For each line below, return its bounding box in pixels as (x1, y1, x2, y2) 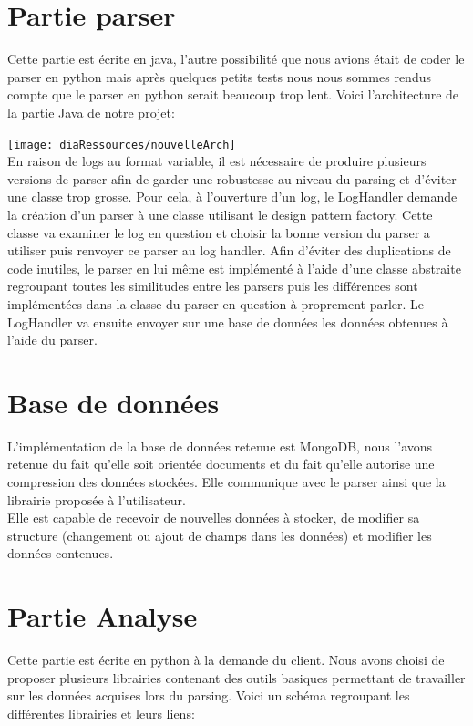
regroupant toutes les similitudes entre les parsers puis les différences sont (7, 276, 418, 296)
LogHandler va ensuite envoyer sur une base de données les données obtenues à (7, 312, 448, 331)
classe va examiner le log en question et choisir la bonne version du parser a (7, 223, 430, 242)
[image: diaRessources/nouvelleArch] (7, 138, 236, 151)
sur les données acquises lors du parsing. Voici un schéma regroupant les (7, 686, 410, 705)
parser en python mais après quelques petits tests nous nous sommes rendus (7, 67, 431, 86)
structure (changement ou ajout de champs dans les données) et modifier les (7, 525, 432, 544)
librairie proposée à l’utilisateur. (7, 490, 186, 509)
